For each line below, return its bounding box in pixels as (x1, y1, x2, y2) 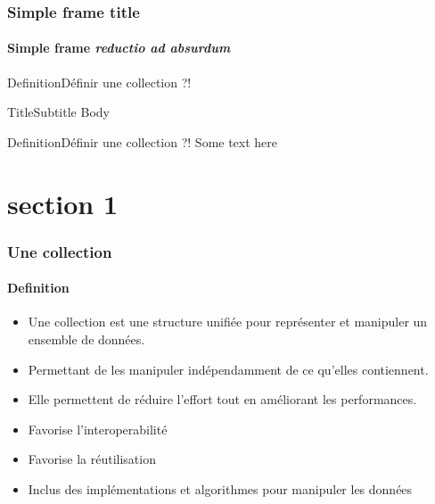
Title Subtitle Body (7, 103, 110, 121)
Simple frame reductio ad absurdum (7, 38, 231, 57)
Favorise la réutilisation (28, 450, 156, 468)
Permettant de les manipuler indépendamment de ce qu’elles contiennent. (28, 359, 429, 378)
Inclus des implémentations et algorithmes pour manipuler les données (28, 480, 413, 498)
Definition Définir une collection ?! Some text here (7, 132, 278, 151)
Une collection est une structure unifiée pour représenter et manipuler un (28, 312, 428, 331)
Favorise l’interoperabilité (28, 419, 168, 438)
